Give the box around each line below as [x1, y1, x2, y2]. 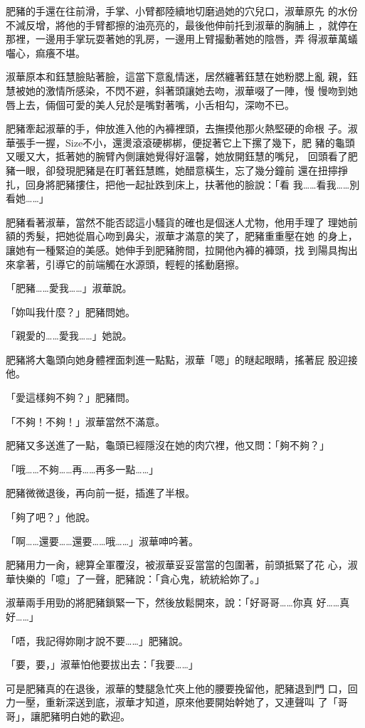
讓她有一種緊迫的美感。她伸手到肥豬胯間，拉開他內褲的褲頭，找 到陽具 [6, 242, 338, 257]
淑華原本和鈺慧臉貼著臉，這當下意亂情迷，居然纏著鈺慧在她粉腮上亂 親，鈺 [6, 69, 358, 84]
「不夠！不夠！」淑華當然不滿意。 [6, 413, 165, 428]
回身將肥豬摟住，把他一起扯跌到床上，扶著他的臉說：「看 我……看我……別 [25, 176, 360, 191]
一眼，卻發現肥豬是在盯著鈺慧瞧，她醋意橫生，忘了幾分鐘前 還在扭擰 [15, 162, 338, 177]
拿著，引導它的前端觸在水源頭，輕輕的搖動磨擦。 [15, 256, 245, 271]
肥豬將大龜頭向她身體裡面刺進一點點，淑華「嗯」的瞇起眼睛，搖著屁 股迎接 [6, 352, 358, 366]
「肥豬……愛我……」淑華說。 [6, 280, 132, 295]
